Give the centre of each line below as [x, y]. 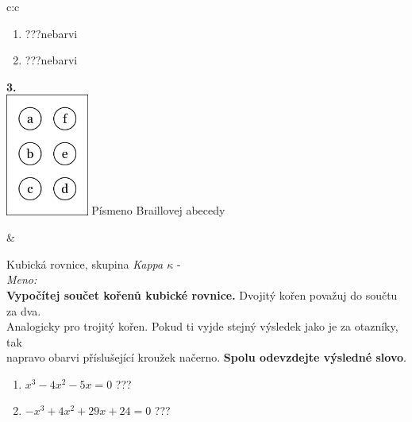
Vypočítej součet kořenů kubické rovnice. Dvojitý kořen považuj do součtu [202, 294]
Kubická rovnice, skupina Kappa [85, 263]
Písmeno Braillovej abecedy [158, 210]
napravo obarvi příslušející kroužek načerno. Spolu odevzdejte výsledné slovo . [206, 357]
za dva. [24, 310]
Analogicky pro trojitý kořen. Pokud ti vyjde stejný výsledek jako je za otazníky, [202, 326]
